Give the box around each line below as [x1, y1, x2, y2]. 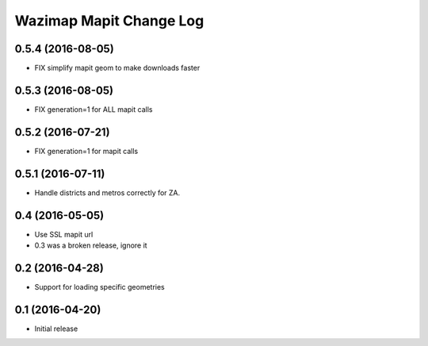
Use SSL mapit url [34, 229, 94, 239]
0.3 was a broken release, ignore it [34, 240, 147, 250]
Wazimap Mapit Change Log [14, 12, 204, 29]
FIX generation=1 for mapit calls [34, 146, 139, 156]
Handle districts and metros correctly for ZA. [34, 187, 181, 198]
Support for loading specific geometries [34, 282, 166, 291]
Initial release [34, 324, 78, 333]
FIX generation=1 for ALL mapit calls [34, 104, 153, 114]
